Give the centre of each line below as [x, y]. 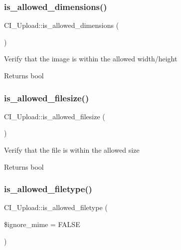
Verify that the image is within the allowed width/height [91, 59]
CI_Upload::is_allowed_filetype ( [56, 207]
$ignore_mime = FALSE [42, 224]
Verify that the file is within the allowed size [72, 150]
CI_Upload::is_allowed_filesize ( [55, 116]
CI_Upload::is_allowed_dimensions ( [62, 25]
